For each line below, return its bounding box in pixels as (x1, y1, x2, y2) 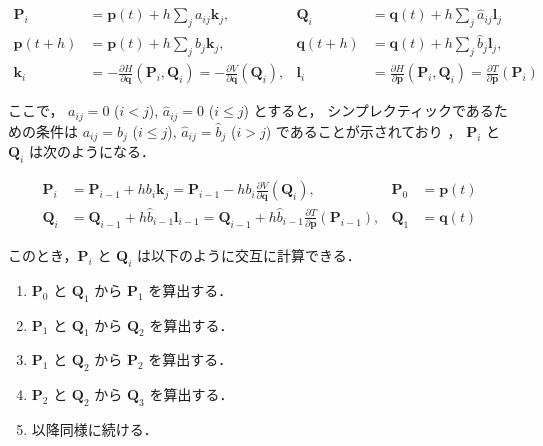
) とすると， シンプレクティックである (243, 100, 494, 121)
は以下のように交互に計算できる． (137, 245, 361, 266)
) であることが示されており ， (265, 120, 462, 141)
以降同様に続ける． (31, 419, 158, 440)
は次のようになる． (28, 141, 155, 162)
